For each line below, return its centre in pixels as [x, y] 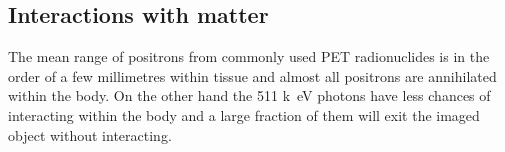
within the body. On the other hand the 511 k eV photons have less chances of [249, 95]
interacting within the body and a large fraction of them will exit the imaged [244, 114]
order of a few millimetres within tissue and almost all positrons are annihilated [252, 75]
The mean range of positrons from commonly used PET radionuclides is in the [249, 56]
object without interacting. [90, 134]
